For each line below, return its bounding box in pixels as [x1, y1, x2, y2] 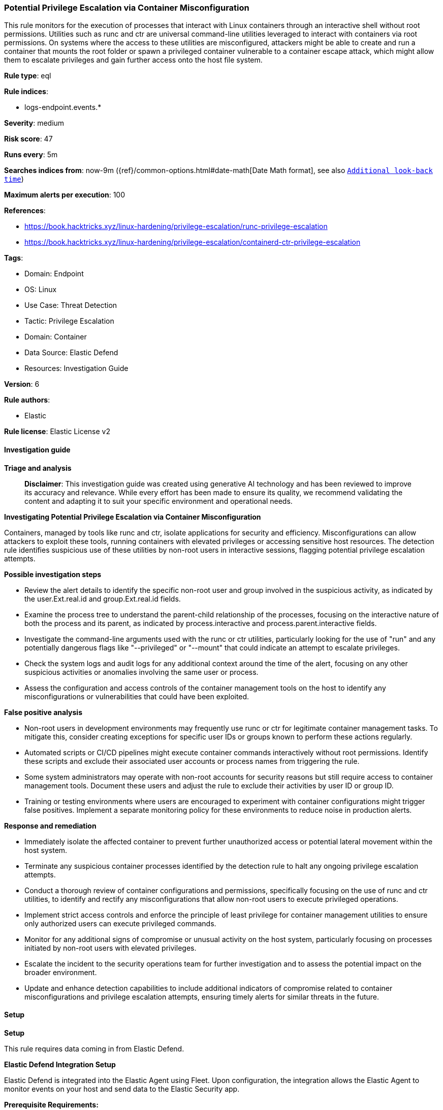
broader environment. [24, 967, 97, 977]
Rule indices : [4, 87, 48, 96]
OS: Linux [24, 285, 57, 294]
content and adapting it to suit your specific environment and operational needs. [24, 496, 293, 505]
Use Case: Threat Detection [24, 301, 117, 310]
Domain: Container [24, 332, 87, 341]
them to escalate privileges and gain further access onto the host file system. [4, 55, 263, 65]
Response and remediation [4, 821, 97, 830]
